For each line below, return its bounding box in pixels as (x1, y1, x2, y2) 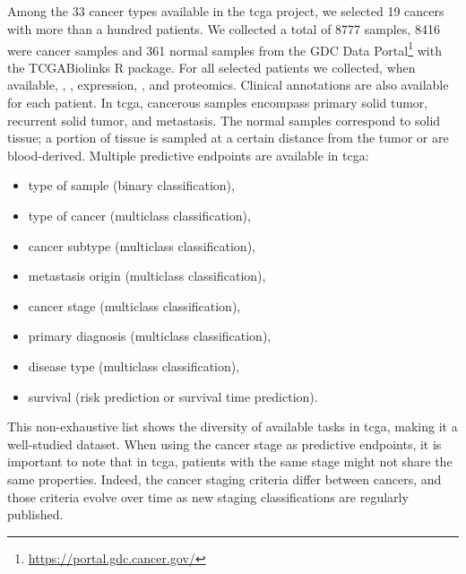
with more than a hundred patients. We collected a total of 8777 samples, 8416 (7, 19, 440, 38)
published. (7, 505, 64, 524)
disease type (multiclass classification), (28, 356, 240, 375)
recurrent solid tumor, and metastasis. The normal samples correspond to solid (7, 110, 441, 129)
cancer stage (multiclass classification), (28, 296, 241, 315)
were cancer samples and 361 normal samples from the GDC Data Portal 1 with (7, 38, 442, 59)
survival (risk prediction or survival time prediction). (28, 387, 318, 405)
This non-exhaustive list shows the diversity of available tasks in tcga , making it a (7, 417, 458, 436)
